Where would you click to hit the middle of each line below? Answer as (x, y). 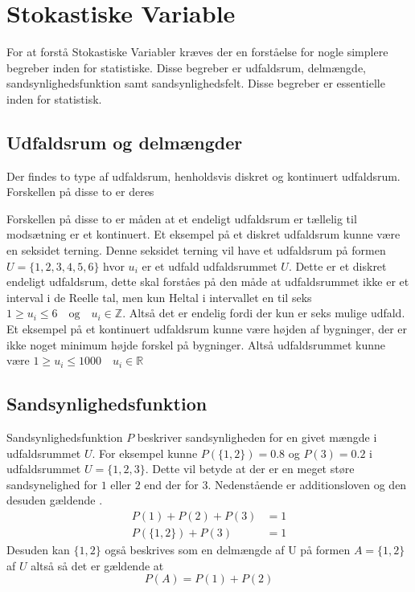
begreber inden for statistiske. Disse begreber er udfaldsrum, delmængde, (187, 67)
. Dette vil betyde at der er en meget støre (250, 469)
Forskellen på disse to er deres (80, 192)
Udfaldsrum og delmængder (125, 142)
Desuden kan (38, 550)
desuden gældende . (55, 500)
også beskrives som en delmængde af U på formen (228, 550)
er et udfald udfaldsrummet (210, 265)
